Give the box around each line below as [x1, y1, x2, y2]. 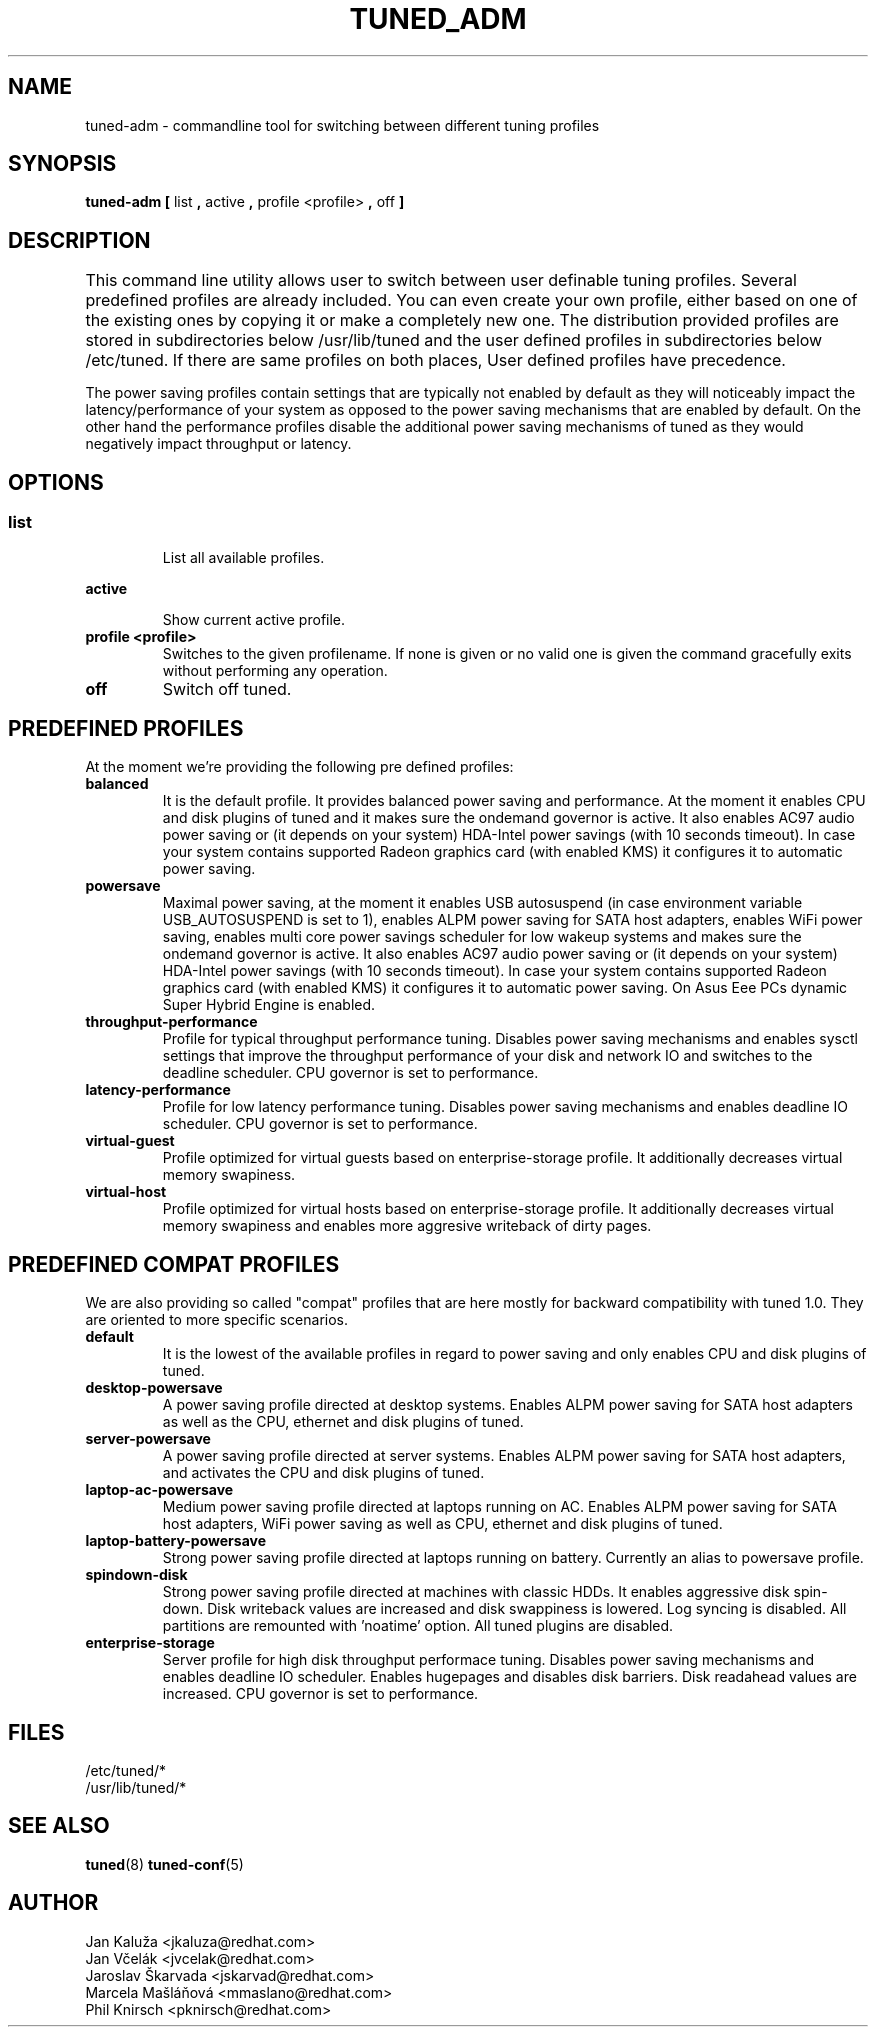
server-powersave [85, 1430, 211, 1448]
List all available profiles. [162, 548, 325, 566]
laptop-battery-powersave [85, 1532, 267, 1550]
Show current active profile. [162, 610, 346, 628]
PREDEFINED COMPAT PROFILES [8, 1251, 340, 1277]
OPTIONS [8, 469, 104, 495]
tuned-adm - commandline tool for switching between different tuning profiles [85, 116, 600, 134]
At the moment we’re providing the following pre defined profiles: [85, 758, 514, 776]
